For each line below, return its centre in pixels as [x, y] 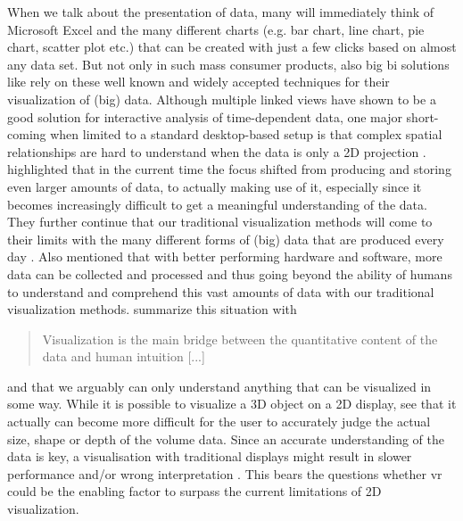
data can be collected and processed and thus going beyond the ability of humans [230, 273]
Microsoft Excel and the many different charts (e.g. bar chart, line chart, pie [216, 29]
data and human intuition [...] [124, 356]
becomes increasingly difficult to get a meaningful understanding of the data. [217, 204]
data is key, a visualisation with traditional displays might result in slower [210, 456]
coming [27, 134]
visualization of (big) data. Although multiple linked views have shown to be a [222, 99]
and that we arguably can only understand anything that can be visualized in [219, 386]
